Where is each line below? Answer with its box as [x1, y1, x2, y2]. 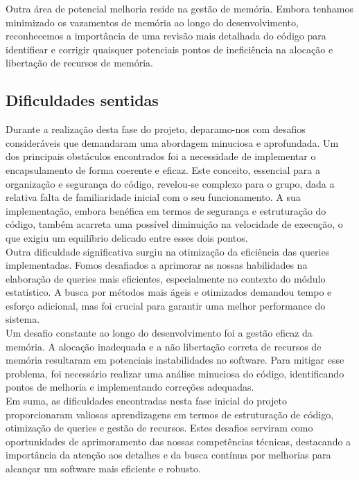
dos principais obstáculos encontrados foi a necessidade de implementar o [6, 149, 316, 163]
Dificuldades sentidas [6, 89, 159, 111]
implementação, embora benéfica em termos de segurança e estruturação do [6, 203, 326, 217]
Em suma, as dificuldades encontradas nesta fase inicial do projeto [6, 393, 287, 408]
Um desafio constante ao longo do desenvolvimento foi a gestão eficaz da [6, 326, 313, 340]
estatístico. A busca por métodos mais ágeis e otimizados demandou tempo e [6, 285, 332, 299]
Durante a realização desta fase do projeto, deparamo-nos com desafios [6, 122, 306, 136]
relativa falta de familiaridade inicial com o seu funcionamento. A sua [6, 190, 301, 204]
